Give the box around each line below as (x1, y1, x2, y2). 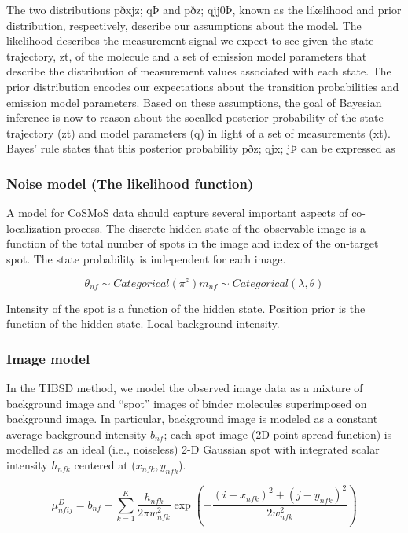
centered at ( (74, 456, 136, 472)
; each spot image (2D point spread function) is (164, 425, 392, 442)
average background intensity (6, 425, 147, 442)
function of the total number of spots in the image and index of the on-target (6, 235, 379, 252)
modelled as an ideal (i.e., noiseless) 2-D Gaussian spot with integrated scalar (6, 441, 380, 458)
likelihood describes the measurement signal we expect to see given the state (6, 32, 374, 49)
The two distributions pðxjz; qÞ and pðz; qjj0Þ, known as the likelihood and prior (6, 2, 402, 17)
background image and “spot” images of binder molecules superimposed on (6, 395, 367, 411)
